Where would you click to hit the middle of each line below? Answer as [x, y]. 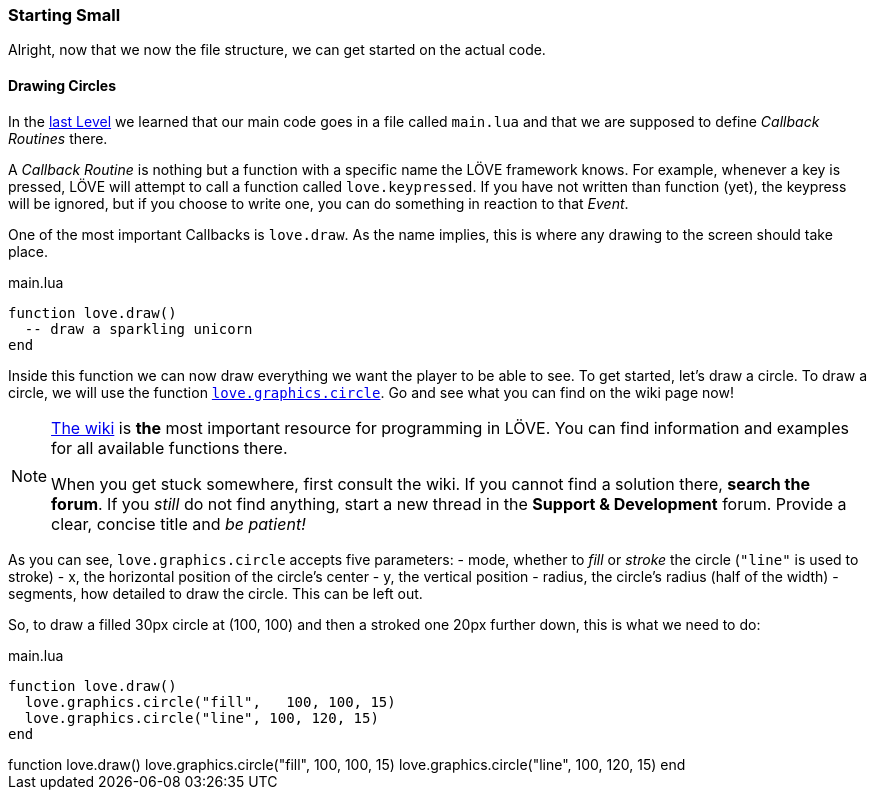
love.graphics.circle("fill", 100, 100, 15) [210, 701]
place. [28, 251]
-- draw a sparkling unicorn [138, 328]
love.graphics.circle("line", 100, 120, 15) [201, 717]
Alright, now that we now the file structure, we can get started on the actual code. [277, 50]
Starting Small [64, 15]
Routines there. [58, 138]
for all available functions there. [169, 447]
